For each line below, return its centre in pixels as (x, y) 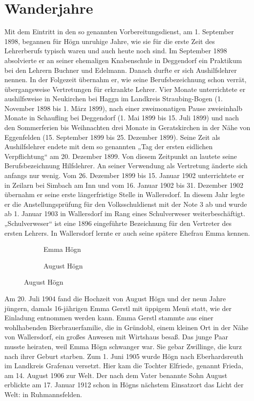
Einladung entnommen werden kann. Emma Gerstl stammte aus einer (109, 318)
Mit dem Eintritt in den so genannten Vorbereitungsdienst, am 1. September (119, 32)
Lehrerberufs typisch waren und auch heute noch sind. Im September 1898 (116, 51)
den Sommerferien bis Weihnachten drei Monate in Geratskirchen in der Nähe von (127, 127)
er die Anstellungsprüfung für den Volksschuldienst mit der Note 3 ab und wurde (126, 204)
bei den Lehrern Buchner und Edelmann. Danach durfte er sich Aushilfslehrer (121, 70)
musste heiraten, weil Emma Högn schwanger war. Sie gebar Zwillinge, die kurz (123, 346)
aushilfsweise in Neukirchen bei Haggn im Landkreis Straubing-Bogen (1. (114, 99)
